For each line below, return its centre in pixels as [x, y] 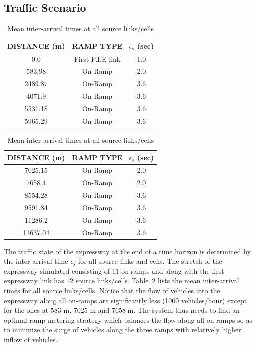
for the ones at [26, 310]
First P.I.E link [97, 59]
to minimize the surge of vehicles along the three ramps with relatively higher [123, 329]
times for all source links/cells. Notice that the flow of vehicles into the [112, 290]
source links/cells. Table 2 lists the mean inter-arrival [157, 280]
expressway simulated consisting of [57, 270]
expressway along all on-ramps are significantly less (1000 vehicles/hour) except [126, 300]
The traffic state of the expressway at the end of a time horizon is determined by [128, 251]
